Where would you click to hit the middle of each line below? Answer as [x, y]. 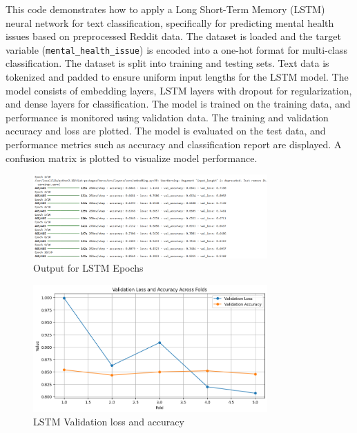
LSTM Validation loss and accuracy [109, 422]
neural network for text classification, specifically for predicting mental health [170, 22]
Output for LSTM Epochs [88, 268]
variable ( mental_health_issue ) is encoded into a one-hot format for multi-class [176, 49]
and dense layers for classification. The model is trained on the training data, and [178, 104]
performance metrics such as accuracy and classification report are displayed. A [174, 144]
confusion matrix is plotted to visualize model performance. [132, 158]
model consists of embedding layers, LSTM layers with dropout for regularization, [179, 90]
